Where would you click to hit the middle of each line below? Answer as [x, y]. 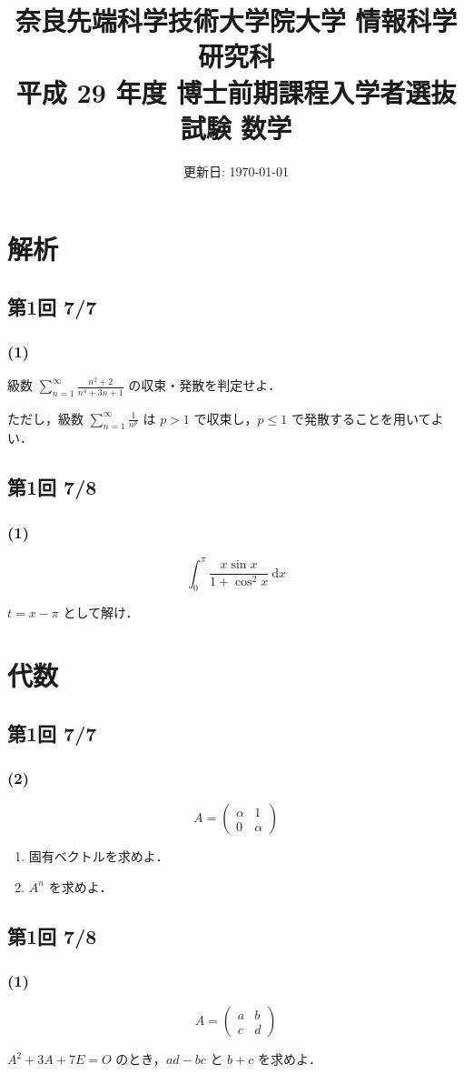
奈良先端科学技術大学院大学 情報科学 [236, 20]
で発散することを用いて [361, 418]
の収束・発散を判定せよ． [205, 385]
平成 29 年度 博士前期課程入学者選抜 [236, 91]
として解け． [101, 612]
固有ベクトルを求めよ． [99, 856]
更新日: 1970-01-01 [236, 171]
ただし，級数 [45, 418]
